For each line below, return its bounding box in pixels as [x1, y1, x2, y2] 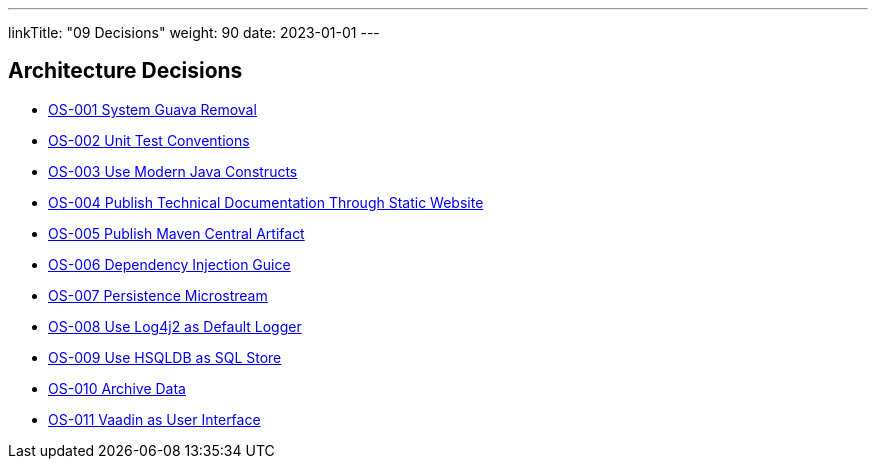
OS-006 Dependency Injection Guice [48, 255, 291, 273]
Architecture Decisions [8, 58, 243, 84]
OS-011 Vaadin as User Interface [48, 410, 261, 428]
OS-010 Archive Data [48, 379, 186, 397]
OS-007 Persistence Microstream [48, 286, 268, 304]
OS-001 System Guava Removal [48, 100, 257, 118]
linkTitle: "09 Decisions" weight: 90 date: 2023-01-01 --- [8, 24, 380, 41]
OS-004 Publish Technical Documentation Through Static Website [48, 193, 484, 211]
